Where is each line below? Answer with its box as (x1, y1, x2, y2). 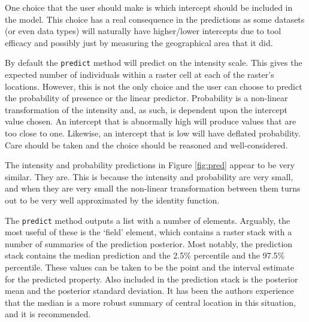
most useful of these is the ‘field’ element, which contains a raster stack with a (5, 226, 292, 238)
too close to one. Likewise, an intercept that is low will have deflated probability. (5, 127, 301, 139)
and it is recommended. (5, 308, 91, 320)
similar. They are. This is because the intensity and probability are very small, (5, 170, 293, 183)
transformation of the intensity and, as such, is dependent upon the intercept (5, 103, 287, 116)
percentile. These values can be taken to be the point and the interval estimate (5, 261, 294, 273)
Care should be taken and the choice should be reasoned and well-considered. (5, 138, 288, 151)
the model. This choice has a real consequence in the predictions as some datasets (5, 13, 305, 25)
